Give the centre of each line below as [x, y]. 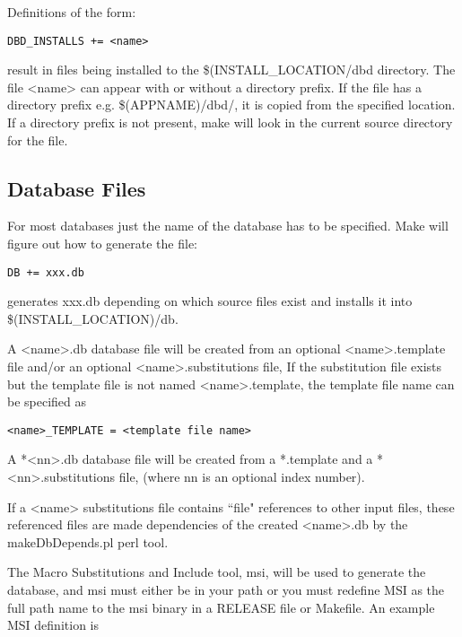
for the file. [38, 140]
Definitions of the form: [72, 12]
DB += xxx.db [46, 272]
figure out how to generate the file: [103, 244]
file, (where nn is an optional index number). [242, 477]
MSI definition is [53, 625]
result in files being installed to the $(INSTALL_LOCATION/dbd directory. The [231, 70]
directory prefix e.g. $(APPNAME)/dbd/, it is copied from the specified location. [231, 105]
